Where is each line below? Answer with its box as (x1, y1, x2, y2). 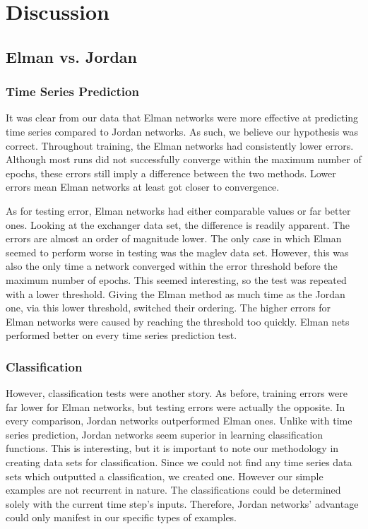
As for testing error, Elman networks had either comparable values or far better (6, 203, 351, 218)
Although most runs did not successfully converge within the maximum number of (6, 152, 362, 167)
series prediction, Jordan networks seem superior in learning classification (6, 427, 324, 441)
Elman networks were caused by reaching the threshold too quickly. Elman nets (6, 314, 350, 328)
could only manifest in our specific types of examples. (6, 510, 237, 525)
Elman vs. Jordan (6, 45, 137, 67)
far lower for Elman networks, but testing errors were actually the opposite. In (6, 399, 345, 414)
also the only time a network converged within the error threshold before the (6, 258, 338, 273)
